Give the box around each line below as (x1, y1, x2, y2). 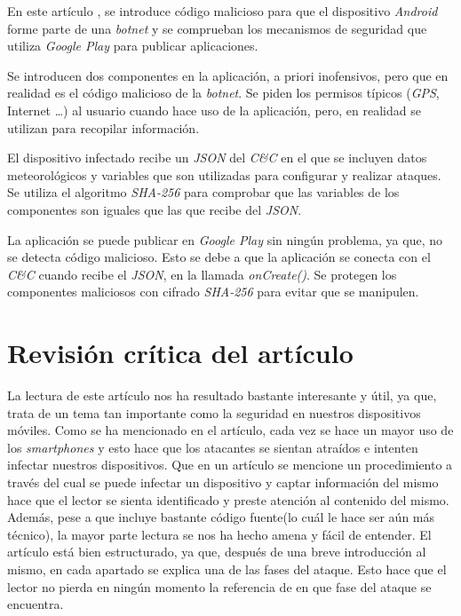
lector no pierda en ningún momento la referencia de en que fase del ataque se (7, 577, 432, 596)
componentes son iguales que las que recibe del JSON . (7, 200, 302, 218)
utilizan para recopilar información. (7, 118, 200, 137)
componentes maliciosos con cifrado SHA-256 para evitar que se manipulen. (7, 282, 419, 301)
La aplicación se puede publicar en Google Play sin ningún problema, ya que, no (7, 230, 442, 249)
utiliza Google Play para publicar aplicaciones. (7, 36, 258, 55)
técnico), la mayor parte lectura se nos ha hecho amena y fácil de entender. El (7, 525, 432, 543)
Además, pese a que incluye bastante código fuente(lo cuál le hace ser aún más (7, 508, 435, 526)
